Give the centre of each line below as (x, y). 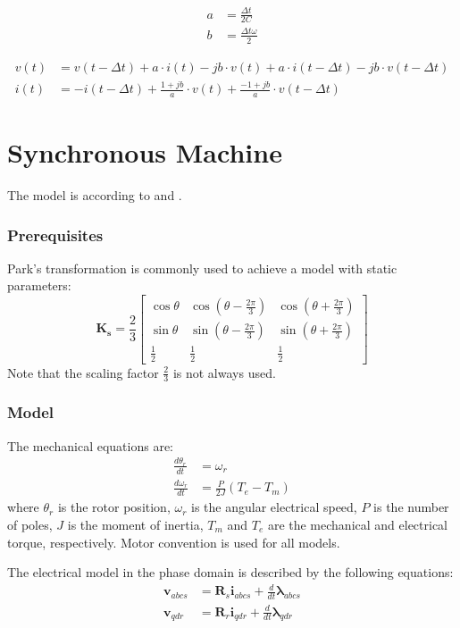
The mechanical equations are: (90, 445)
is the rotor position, (114, 507)
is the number (411, 507)
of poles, (30, 524)
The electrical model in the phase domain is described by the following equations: (230, 572)
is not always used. (224, 372)
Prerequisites (55, 234)
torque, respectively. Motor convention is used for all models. (174, 542)
